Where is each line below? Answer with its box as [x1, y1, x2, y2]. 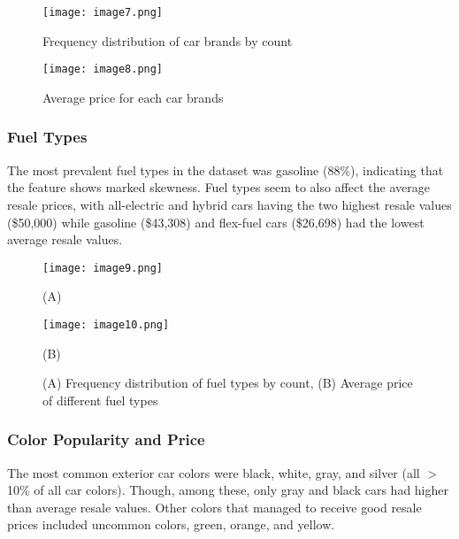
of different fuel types [42, 390, 158, 409]
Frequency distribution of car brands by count [42, 31, 293, 50]
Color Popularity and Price [7, 428, 205, 450]
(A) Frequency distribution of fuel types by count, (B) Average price [42, 373, 413, 392]
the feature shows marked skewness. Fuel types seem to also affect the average [7, 178, 430, 196]
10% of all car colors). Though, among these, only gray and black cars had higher [7, 481, 448, 499]
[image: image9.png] [42, 261, 164, 274]
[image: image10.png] [42, 318, 170, 331]
